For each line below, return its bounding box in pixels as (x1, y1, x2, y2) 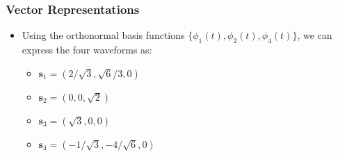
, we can (297, 28, 332, 42)
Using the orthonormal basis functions (22, 28, 185, 42)
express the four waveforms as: (22, 42, 152, 57)
